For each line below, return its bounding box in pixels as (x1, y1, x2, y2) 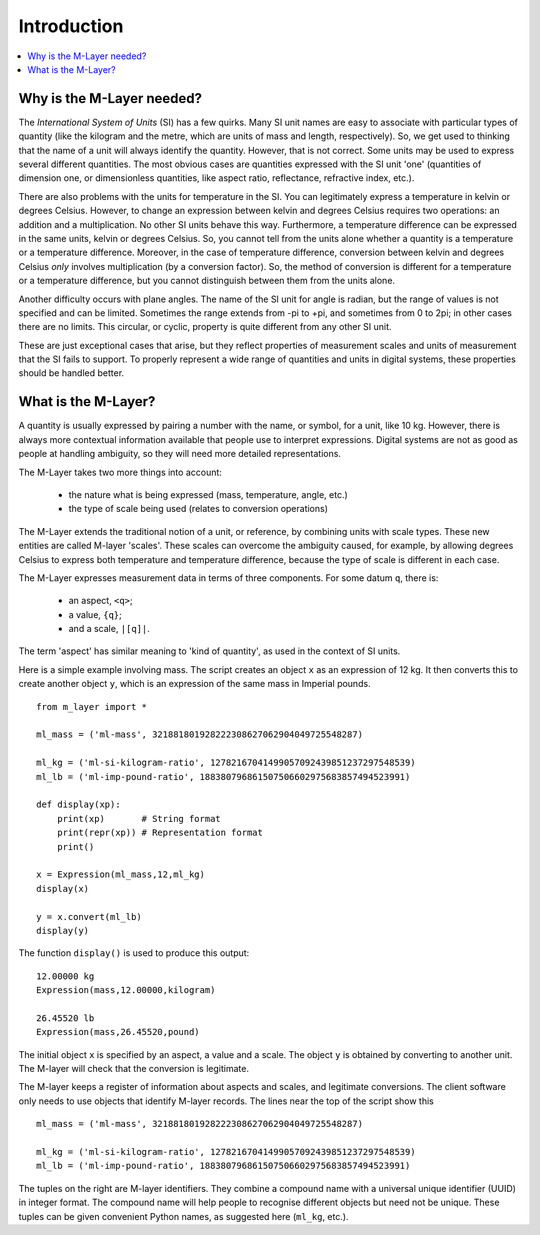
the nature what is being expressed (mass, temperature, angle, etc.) (68, 488, 349, 500)
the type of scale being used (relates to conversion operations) (68, 503, 329, 515)
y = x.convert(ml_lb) (36, 911, 142, 922)
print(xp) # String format (56, 813, 222, 824)
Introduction (18, 15, 124, 37)
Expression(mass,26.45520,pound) (36, 1026, 200, 1038)
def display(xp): (36, 799, 121, 810)
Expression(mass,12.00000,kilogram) (36, 985, 216, 996)
